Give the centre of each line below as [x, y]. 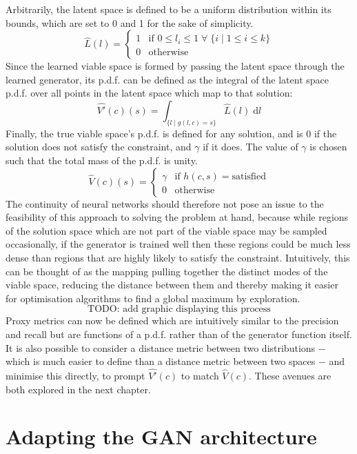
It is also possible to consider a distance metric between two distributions [161, 347]
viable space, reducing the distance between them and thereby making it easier [172, 285]
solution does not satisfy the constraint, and [99, 147]
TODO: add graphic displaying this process [179, 309]
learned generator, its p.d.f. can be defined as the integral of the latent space [167, 79]
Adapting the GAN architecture [161, 436]
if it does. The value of [251, 147]
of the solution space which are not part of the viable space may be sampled [166, 230]
